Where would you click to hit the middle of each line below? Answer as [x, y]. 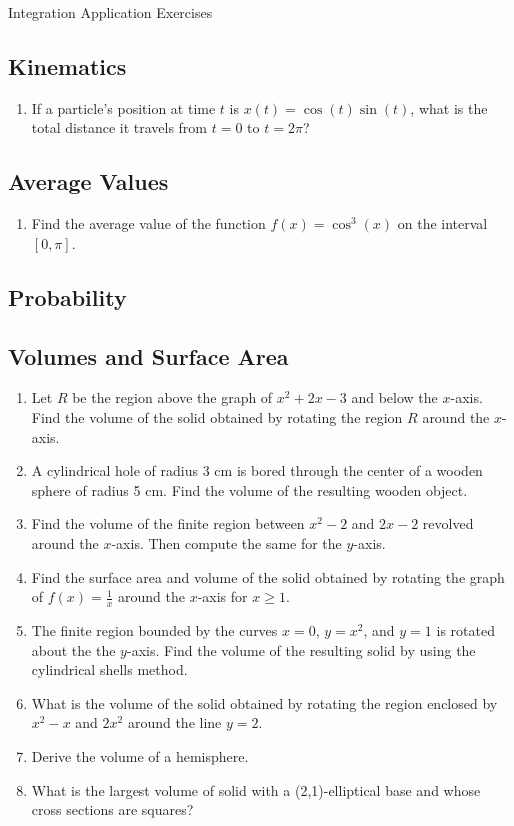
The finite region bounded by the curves [154, 629]
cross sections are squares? [112, 809]
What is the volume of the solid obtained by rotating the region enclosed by [264, 702]
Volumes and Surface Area [148, 355]
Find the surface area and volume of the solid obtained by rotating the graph [268, 576]
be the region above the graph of [172, 397]
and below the [394, 397]
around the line [174, 722]
